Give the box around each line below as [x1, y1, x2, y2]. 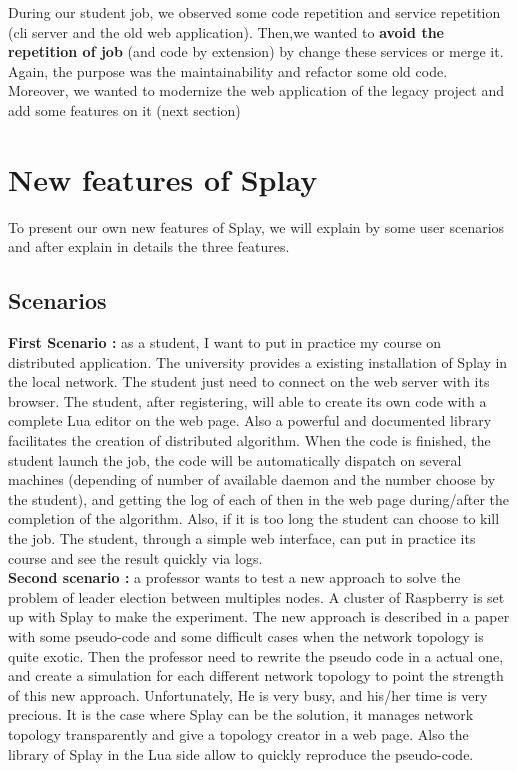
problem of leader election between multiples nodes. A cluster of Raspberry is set [8, 586, 505, 607]
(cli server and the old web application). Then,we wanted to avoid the [8, 21, 444, 42]
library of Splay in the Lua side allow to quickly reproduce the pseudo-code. [8, 743, 474, 764]
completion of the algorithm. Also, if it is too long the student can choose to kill [8, 508, 500, 529]
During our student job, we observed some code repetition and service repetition [8, 2, 501, 22]
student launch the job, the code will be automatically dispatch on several [8, 449, 462, 470]
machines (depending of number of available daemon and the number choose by [8, 469, 496, 490]
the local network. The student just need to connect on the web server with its [8, 371, 490, 392]
